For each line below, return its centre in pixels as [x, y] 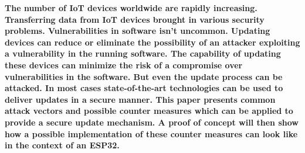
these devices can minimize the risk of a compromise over [124, 65]
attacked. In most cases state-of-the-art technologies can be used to [144, 88]
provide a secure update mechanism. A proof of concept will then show [152, 122]
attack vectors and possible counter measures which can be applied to [149, 111]
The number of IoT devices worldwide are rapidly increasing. [131, 8]
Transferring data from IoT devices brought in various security [135, 19]
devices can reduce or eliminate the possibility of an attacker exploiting [152, 42]
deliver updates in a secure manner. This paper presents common [140, 99]
